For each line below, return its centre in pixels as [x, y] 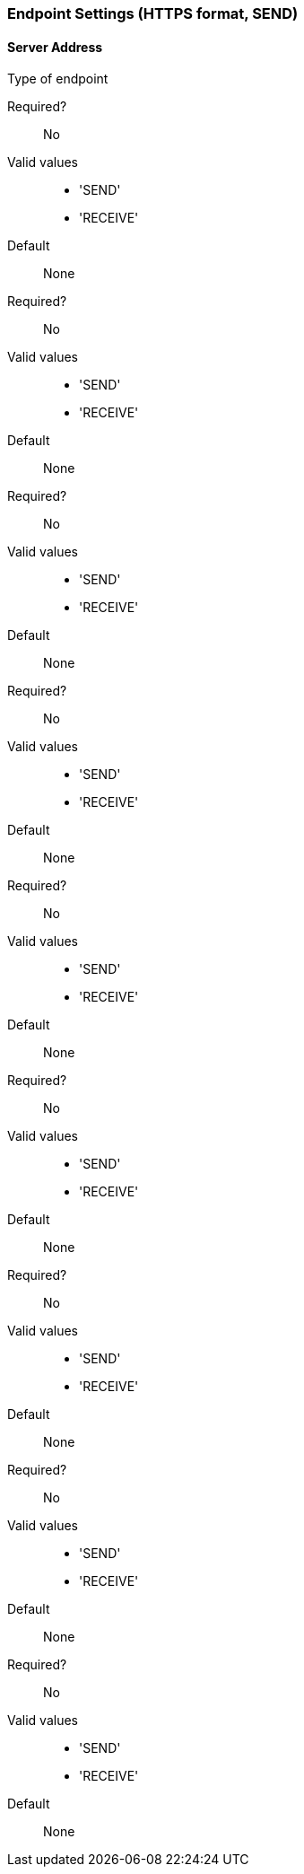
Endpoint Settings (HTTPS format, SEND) [153, 13]
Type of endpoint [58, 79]
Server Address [55, 47]
